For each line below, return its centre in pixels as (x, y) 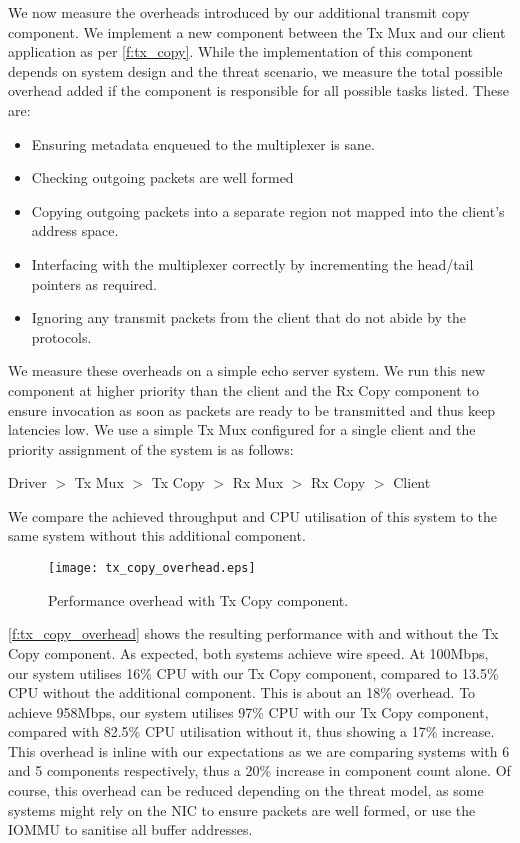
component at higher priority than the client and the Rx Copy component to (243, 389)
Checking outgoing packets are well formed (162, 177)
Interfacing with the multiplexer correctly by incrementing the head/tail (252, 263)
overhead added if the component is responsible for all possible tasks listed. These (258, 90)
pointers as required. (94, 283)
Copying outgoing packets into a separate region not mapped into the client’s (268, 210)
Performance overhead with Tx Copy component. (198, 599)
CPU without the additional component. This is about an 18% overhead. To (242, 692)
